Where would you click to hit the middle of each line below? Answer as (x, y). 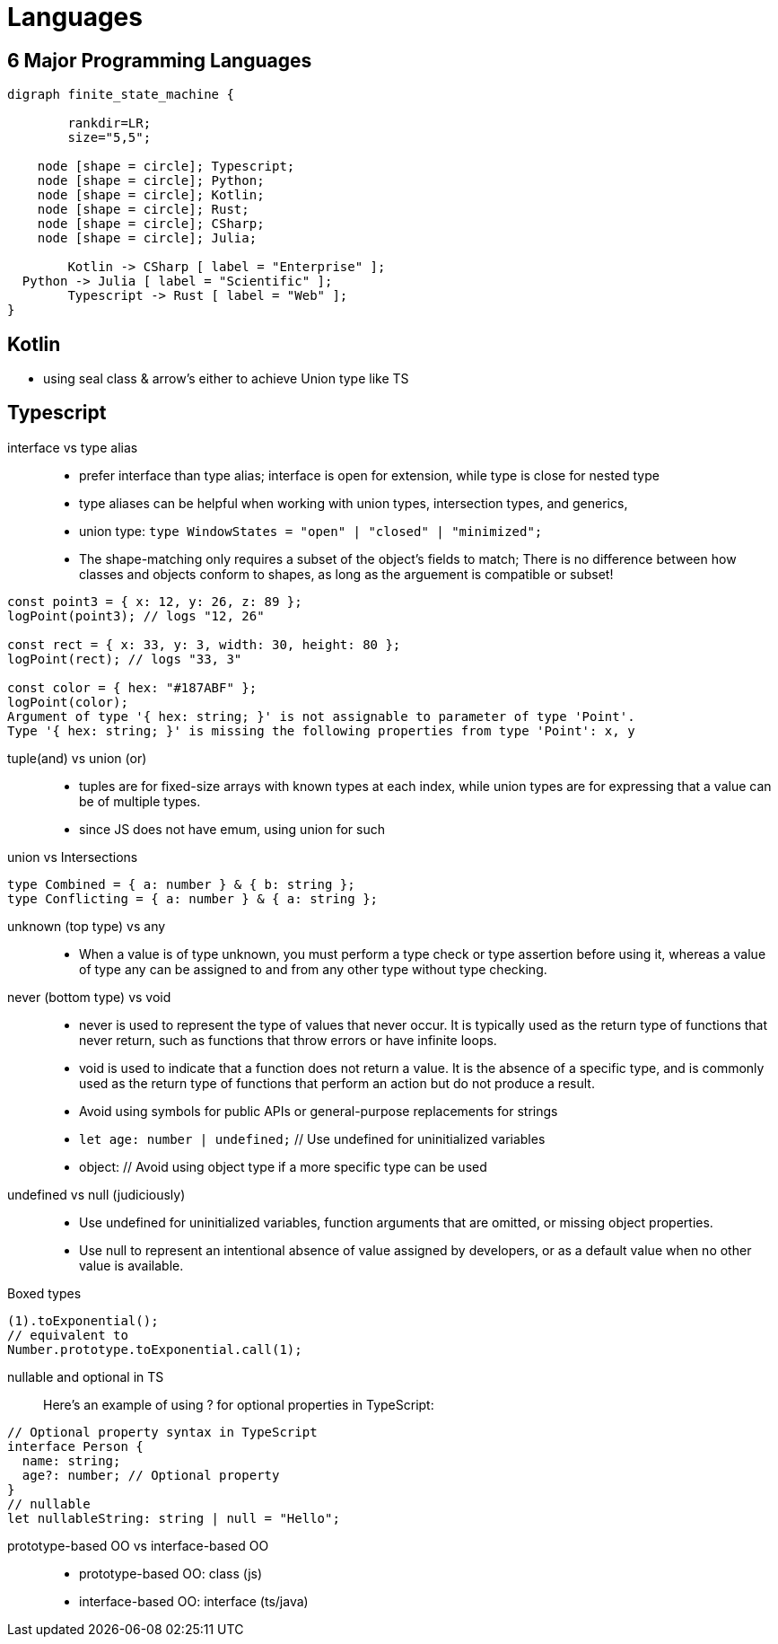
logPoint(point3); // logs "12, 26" (136, 615)
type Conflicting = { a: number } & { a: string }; (193, 898)
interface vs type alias (73, 447)
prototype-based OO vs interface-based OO (138, 1545)
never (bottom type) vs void (89, 997)
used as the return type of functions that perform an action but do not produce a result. (337, 1083)
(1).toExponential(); (83, 1320)
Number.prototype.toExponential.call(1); (155, 1349)
